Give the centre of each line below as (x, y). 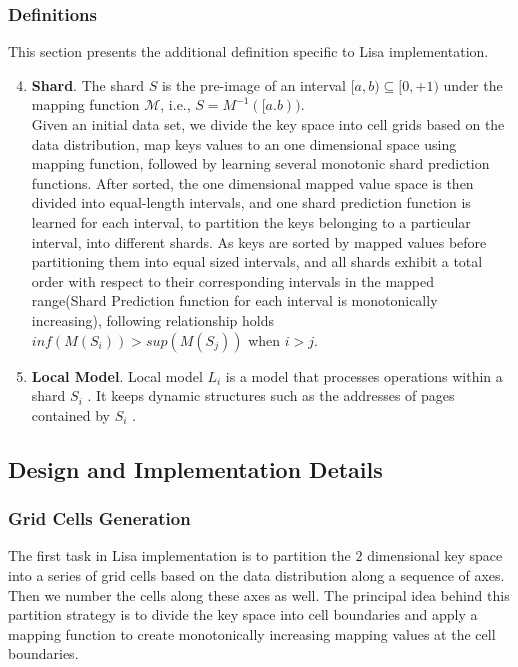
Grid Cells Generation (99, 518)
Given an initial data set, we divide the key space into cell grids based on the (268, 124)
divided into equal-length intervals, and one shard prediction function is (251, 202)
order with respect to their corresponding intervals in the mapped (233, 280)
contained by (70, 414)
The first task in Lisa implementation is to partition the (179, 555)
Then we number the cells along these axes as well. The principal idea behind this (259, 594)
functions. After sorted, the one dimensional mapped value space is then (252, 182)
